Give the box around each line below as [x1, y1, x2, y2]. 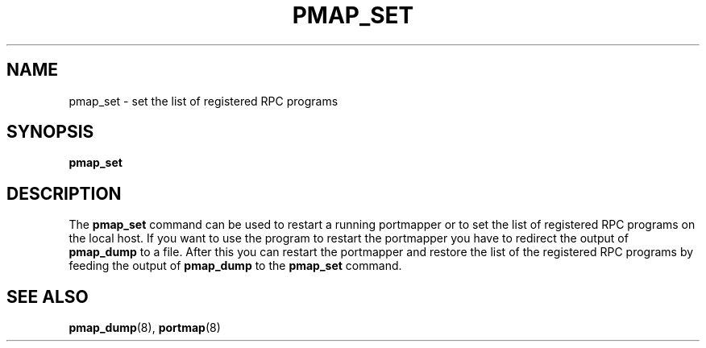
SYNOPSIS [6, 122, 94, 143]
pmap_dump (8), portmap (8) [69, 321, 221, 335]
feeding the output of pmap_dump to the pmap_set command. [69, 259, 402, 273]
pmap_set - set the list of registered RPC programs [69, 93, 338, 108]
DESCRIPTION [6, 183, 122, 204]
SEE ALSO [6, 286, 89, 307]
